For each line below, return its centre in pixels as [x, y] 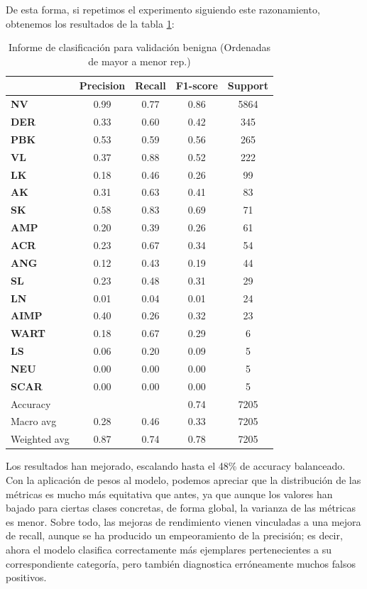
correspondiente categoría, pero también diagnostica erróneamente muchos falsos [181, 563]
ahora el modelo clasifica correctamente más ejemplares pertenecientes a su [169, 549]
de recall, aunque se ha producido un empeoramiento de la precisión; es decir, [174, 535]
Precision [102, 86]
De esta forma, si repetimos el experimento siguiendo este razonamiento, [163, 9]
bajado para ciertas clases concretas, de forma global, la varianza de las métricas [181, 508]
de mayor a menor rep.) [139, 61]
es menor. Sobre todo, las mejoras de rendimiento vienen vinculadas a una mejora [183, 521]
